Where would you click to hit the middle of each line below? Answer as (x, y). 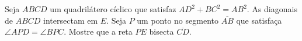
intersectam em (71, 20)
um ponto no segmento (178, 20)
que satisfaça (259, 20)
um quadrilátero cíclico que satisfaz (113, 9)
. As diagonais (272, 9)
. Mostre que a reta (98, 31)
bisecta (162, 31)
